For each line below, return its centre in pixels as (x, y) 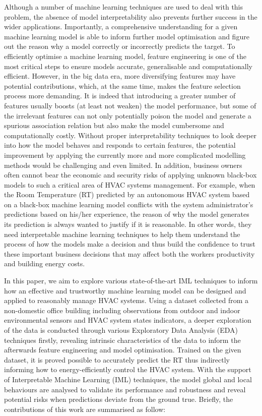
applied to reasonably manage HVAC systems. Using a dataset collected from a (126, 300)
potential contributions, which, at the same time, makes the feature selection (122, 85)
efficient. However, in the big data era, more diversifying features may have (120, 76)
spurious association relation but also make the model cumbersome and (114, 125)
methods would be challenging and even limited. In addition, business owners (123, 165)
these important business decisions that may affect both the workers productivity (129, 253)
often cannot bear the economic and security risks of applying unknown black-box (130, 175)
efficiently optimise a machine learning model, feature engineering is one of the (125, 56)
